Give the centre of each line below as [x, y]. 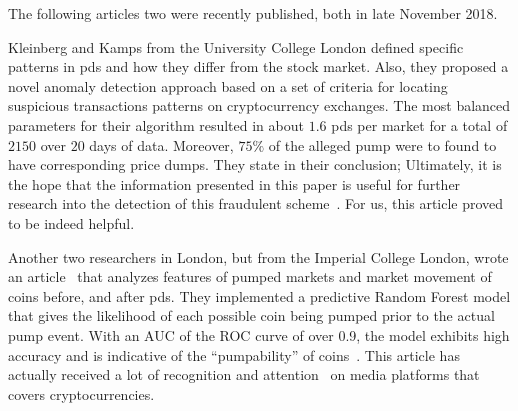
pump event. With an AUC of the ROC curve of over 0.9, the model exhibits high [259, 334]
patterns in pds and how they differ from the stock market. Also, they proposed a [258, 66]
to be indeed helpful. [71, 222]
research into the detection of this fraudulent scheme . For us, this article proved [256, 203]
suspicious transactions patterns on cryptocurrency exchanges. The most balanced [259, 105]
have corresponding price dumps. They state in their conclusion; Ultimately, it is [255, 164]
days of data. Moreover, [161, 144]
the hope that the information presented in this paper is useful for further [234, 183]
